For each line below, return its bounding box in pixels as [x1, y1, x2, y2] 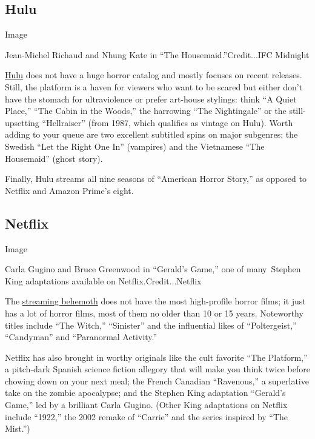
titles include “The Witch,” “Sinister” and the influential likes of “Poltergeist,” [5, 318, 297, 331]
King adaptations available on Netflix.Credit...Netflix [5, 274, 202, 287]
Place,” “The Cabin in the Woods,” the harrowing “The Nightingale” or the [5, 104, 287, 117]
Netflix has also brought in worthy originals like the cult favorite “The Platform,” [5, 350, 308, 363]
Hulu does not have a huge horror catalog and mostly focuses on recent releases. [5, 69, 302, 81]
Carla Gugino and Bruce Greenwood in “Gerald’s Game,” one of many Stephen [5, 263, 301, 275]
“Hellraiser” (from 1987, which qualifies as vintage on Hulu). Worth [42, 116, 293, 129]
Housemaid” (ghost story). [5, 152, 103, 164]
